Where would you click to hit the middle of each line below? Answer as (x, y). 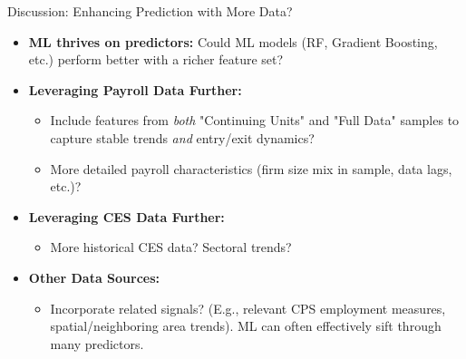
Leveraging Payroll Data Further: (135, 89)
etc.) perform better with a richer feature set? (156, 59)
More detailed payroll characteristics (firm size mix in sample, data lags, (251, 168)
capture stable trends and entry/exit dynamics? (182, 137)
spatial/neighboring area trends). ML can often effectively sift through (246, 326)
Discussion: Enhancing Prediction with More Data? (150, 11)
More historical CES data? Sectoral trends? (171, 247)
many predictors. (97, 343)
